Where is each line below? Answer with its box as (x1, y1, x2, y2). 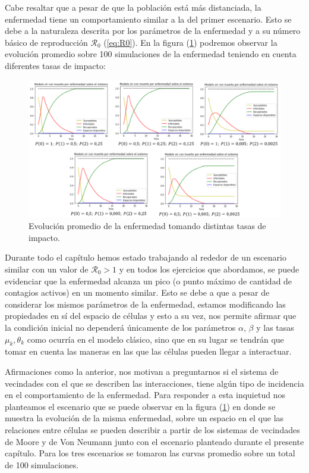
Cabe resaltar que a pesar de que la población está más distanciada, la (5, 1, 261, 13)
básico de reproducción (5, 36, 88, 48)
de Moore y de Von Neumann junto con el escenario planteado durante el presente (5, 435, 304, 447)
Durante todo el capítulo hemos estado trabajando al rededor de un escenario (5, 251, 286, 264)
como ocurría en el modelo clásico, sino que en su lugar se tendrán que (27, 333, 284, 345)
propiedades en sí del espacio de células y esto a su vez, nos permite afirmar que (5, 309, 297, 322)
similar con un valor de (5, 262, 89, 275)
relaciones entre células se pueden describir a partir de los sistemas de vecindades (5, 423, 300, 436)
